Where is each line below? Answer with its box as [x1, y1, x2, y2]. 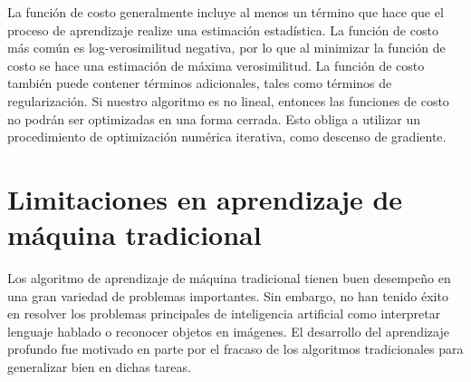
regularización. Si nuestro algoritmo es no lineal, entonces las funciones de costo [7, 91, 449, 110]
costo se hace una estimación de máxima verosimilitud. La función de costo [7, 55, 425, 74]
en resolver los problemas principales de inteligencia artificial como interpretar [7, 304, 441, 323]
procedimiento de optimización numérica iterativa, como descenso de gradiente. [7, 127, 447, 146]
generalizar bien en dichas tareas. [7, 358, 191, 377]
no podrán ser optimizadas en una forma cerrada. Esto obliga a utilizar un [7, 109, 421, 128]
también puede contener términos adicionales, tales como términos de [7, 73, 392, 93]
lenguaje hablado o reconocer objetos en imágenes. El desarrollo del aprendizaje [7, 321, 449, 340]
